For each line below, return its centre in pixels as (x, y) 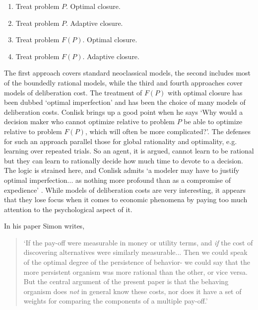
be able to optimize (213, 121)
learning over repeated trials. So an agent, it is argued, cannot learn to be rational (129, 151)
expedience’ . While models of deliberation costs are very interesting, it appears (125, 190)
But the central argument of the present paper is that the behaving (126, 281)
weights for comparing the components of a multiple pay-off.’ (116, 301)
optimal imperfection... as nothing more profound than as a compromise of (117, 180)
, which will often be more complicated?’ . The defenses (168, 131)
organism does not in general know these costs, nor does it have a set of (132, 291)
